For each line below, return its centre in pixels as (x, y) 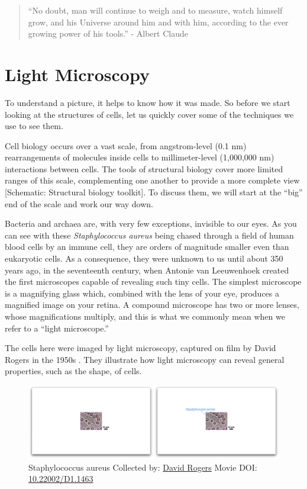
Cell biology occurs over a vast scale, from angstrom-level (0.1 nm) (126, 145)
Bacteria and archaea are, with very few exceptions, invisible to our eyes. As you (151, 223)
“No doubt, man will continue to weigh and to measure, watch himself (155, 10)
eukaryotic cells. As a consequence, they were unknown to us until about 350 (144, 258)
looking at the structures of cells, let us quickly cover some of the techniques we (149, 114)
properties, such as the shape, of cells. (73, 371)
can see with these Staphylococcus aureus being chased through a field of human (149, 235)
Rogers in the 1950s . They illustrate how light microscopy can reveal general (145, 359)
